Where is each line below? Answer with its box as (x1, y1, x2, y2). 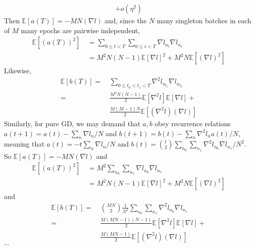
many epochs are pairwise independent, (21, 25, 140, 35)
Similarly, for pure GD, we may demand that (4, 118, 141, 128)
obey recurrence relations (154, 118, 231, 128)
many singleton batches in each (156, 15, 252, 26)
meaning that (4, 139, 45, 149)
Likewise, (4, 65, 32, 76)
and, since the (104, 15, 147, 26)
